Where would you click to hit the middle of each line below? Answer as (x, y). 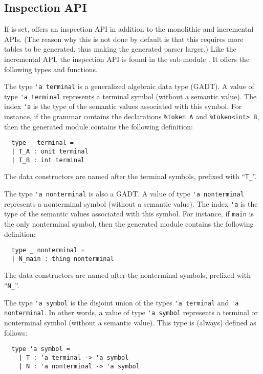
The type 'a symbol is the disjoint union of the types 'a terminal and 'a (122, 302)
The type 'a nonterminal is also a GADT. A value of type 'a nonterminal (124, 194)
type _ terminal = (43, 143)
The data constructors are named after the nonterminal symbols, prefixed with (127, 275)
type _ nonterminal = (48, 250)
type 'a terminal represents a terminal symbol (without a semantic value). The (130, 96)
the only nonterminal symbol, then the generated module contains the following (129, 223)
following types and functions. (51, 69)
